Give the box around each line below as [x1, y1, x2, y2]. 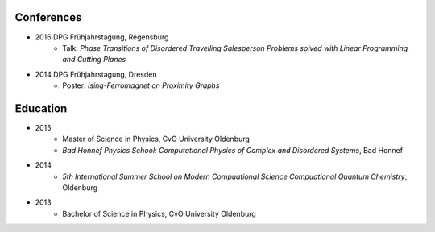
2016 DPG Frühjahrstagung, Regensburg [35, 32, 169, 42]
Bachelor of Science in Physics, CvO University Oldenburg [62, 209, 257, 218]
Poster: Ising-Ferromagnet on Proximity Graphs [62, 81, 220, 90]
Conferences [14, 10, 82, 24]
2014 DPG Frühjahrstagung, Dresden [35, 69, 157, 79]
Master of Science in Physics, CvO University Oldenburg [62, 134, 250, 144]
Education [14, 101, 68, 115]
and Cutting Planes [62, 55, 126, 64]
